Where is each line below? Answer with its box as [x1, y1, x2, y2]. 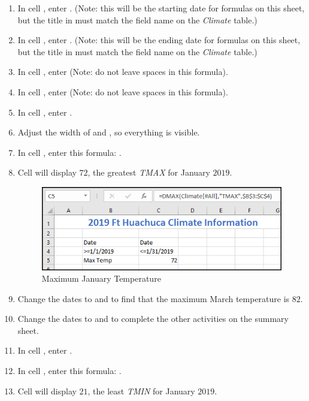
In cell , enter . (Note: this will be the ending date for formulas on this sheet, [17, 34, 301, 46]
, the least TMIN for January [87, 384, 195, 397]
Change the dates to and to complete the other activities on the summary [17, 312, 289, 325]
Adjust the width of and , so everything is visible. [17, 126, 200, 138]
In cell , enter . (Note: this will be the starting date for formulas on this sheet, [17, 2, 305, 14]
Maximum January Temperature [41, 272, 161, 285]
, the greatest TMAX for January [87, 166, 210, 179]
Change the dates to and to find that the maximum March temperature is [17, 292, 290, 304]
